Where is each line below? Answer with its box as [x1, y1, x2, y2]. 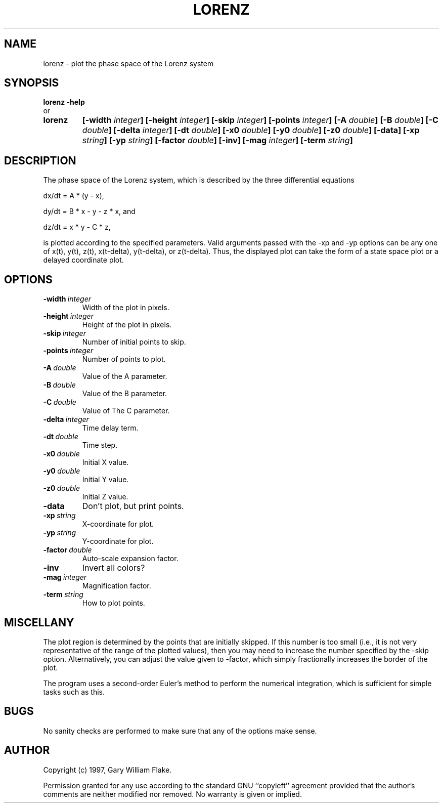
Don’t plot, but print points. [82, 501, 184, 512]
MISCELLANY [4, 616, 74, 629]
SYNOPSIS [4, 76, 59, 90]
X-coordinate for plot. [82, 520, 154, 529]
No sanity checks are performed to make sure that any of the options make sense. [43, 726, 317, 735]
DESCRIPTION [4, 154, 76, 167]
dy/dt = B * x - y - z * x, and [43, 207, 136, 216]
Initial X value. [82, 458, 129, 467]
